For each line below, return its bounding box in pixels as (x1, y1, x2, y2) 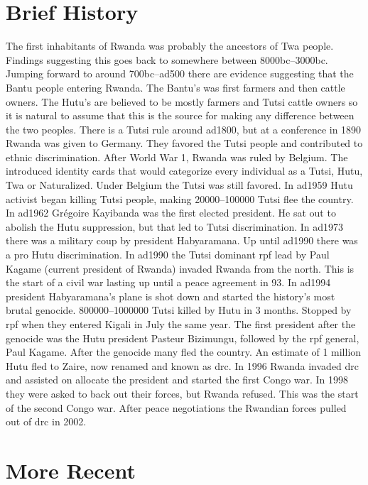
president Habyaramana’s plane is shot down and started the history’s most (6, 288, 335, 303)
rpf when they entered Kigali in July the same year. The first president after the (6, 317, 356, 331)
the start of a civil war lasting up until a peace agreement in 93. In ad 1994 (6, 275, 331, 290)
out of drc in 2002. (6, 414, 87, 429)
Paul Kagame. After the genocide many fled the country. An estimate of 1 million (6, 344, 362, 359)
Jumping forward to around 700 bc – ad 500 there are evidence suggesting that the (6, 66, 354, 81)
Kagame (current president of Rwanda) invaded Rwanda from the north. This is (6, 261, 355, 276)
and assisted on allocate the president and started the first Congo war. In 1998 (6, 372, 349, 387)
